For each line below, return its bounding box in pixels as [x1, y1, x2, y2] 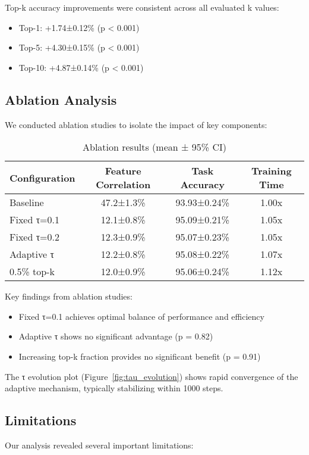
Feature [105, 164, 141, 178]
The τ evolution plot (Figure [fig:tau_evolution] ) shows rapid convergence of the [5, 370, 298, 382]
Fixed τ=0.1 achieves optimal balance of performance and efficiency [18, 310, 264, 322]
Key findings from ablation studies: [5, 290, 133, 303]
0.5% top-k [10, 264, 55, 279]
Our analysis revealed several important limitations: [5, 438, 194, 451]
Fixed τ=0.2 [10, 230, 59, 244]
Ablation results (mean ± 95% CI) [83, 140, 226, 154]
